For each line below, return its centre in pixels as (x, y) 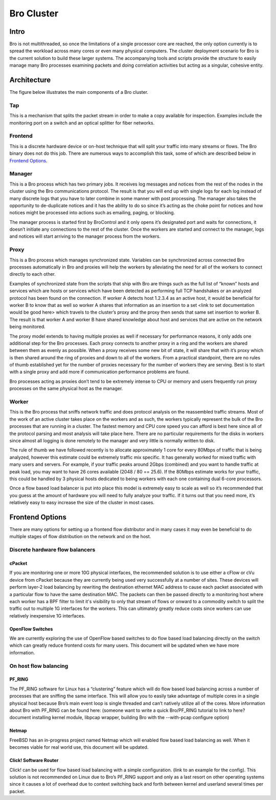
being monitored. (27, 327)
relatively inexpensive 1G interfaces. (47, 616)
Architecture (30, 80)
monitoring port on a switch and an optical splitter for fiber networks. (82, 122)
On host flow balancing (39, 666)
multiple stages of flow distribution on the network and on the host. (80, 537)
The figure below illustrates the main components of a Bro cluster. (79, 92)
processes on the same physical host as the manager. (66, 388)
